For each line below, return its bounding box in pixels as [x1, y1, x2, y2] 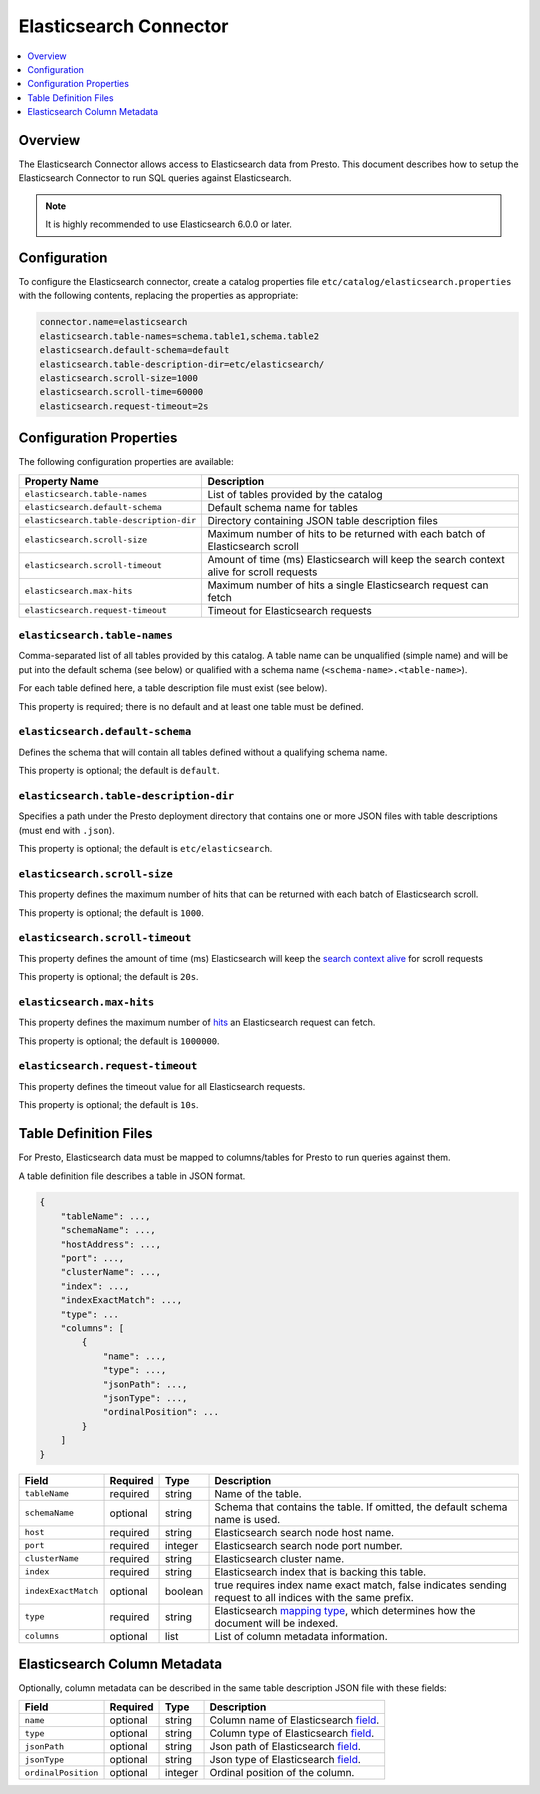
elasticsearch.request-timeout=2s [39, 400, 209, 412]
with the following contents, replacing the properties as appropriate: [18, 290, 299, 302]
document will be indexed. [214, 1616, 339, 1630]
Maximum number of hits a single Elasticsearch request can [207, 578, 489, 592]
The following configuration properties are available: [18, 456, 234, 468]
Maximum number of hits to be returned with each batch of [207, 526, 486, 540]
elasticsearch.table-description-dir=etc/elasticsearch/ [39, 358, 325, 370]
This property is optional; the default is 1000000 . [18, 1035, 220, 1047]
